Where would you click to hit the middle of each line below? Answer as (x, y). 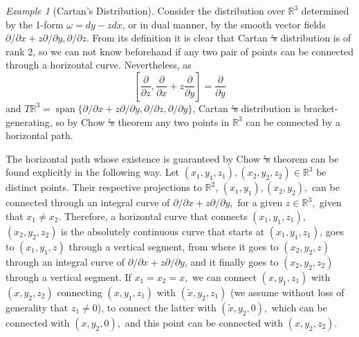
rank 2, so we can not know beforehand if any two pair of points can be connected (180, 51)
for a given (260, 202)
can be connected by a (293, 121)
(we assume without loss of (287, 292)
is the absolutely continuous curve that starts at (163, 231)
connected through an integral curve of (88, 202)
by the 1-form (35, 24)
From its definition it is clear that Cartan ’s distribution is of (222, 38)
